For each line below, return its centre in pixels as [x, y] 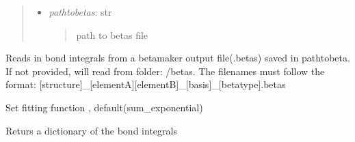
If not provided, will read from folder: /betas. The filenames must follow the [165, 71]
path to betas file [112, 34]
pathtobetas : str [80, 12]
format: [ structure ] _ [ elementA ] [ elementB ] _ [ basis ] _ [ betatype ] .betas [146, 84]
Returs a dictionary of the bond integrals [91, 130]
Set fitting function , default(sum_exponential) [104, 107]
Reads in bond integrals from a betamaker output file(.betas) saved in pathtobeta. [178, 58]
